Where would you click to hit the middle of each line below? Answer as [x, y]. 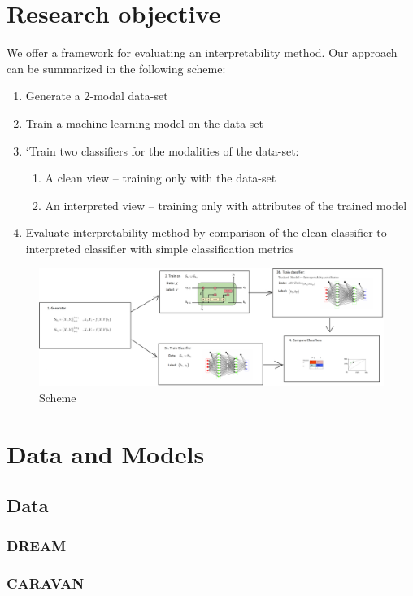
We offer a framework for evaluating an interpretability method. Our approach [202, 53]
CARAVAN [46, 583]
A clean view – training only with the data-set [161, 178]
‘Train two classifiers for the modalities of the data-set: [162, 150]
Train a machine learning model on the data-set [145, 123]
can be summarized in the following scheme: [116, 68]
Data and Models [106, 453]
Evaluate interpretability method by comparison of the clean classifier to [206, 232]
